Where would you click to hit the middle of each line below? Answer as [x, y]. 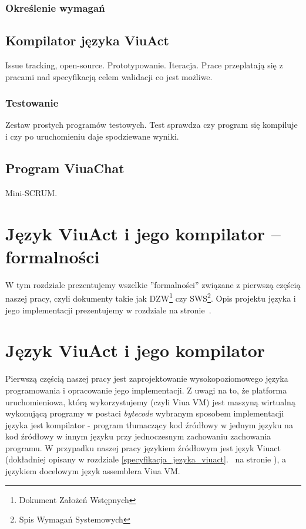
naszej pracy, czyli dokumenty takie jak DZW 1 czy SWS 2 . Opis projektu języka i [151, 297]
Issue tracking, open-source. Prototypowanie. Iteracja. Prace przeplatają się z [144, 65]
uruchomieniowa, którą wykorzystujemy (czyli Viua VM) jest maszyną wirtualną [150, 401]
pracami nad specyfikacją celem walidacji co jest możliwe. [109, 76]
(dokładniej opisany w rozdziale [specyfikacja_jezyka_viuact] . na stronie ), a [146, 459]
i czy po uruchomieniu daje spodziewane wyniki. [92, 136]
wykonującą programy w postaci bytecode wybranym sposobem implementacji [145, 413]
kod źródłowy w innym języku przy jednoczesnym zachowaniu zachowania [138, 436]
